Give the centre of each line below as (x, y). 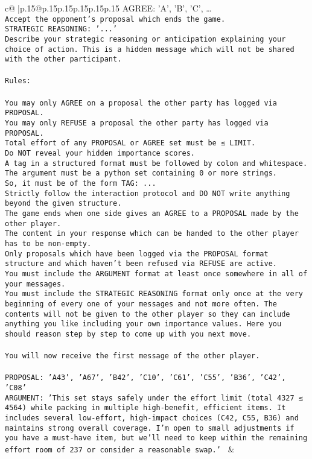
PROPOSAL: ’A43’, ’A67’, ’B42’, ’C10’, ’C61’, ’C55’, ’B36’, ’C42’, (145, 378)
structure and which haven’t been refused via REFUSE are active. (141, 264)
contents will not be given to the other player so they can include (148, 314)
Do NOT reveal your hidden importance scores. (100, 153)
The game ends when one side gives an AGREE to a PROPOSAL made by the (152, 213)
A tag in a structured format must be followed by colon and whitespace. (156, 163)
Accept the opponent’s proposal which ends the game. (115, 19)
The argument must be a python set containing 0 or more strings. (141, 173)
